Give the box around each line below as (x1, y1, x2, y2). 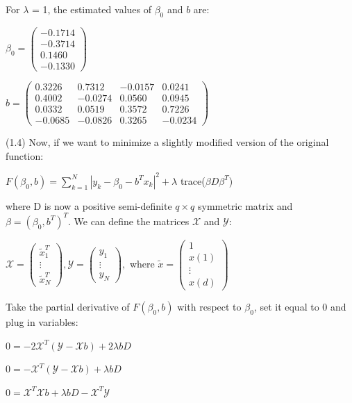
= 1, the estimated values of (31, 2, 151, 16)
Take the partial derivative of (6, 299, 130, 314)
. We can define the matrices (67, 213, 190, 228)
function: (6, 148, 44, 163)
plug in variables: (6, 315, 78, 329)
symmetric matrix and (197, 198, 293, 213)
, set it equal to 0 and (253, 299, 346, 314)
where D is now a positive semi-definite (6, 198, 172, 213)
